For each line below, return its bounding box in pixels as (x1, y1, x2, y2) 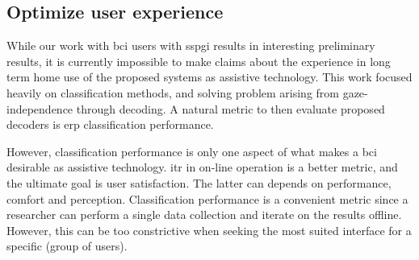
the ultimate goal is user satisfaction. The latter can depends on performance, (6, 174, 392, 191)
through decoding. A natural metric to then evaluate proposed (76, 100, 385, 117)
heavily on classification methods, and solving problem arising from (6, 84, 339, 101)
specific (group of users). (6, 237, 128, 254)
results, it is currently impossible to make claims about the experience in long (6, 52, 391, 69)
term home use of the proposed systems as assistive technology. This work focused (6, 68, 413, 85)
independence (6, 100, 73, 117)
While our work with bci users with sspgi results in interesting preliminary (6, 37, 375, 54)
